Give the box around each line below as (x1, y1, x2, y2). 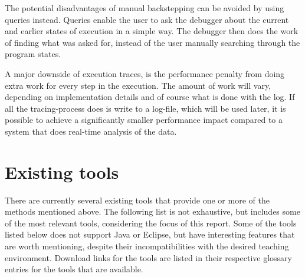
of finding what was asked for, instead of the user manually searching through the (5, 36, 300, 48)
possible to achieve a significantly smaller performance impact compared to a (5, 114, 283, 126)
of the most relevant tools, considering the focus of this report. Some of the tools (5, 216, 297, 229)
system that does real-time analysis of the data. (5, 125, 177, 137)
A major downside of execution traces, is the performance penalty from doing (5, 67, 285, 79)
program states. (5, 48, 61, 60)
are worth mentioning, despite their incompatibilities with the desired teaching (5, 240, 289, 252)
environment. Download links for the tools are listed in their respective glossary (5, 251, 293, 263)
